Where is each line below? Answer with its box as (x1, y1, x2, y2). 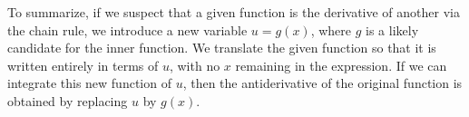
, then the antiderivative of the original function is (182, 73, 463, 93)
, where (310, 20, 352, 39)
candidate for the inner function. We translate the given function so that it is (7, 38, 436, 57)
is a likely (366, 20, 419, 39)
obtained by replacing (7, 91, 128, 110)
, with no (169, 55, 220, 74)
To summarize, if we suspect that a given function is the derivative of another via (7, 3, 460, 21)
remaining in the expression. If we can (235, 55, 447, 74)
